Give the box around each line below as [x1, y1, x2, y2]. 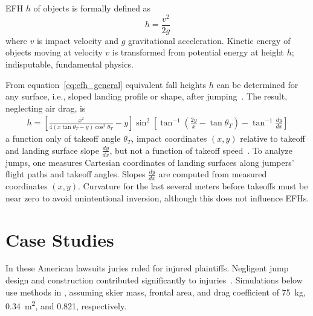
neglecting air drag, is [5, 101, 86, 114]
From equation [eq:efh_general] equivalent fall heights [5, 78, 207, 90]
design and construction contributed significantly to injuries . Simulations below [5, 274, 303, 286]
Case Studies [5, 227, 114, 251]
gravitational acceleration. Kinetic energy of [127, 34, 291, 46]
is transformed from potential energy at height [112, 46, 285, 58]
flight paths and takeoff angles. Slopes [5, 168, 146, 180]
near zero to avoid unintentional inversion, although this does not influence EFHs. [5, 191, 309, 204]
